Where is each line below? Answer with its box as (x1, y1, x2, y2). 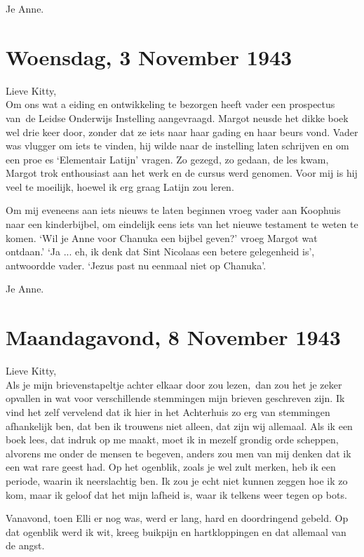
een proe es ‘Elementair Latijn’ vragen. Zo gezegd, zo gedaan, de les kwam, (6, 152, 329, 166)
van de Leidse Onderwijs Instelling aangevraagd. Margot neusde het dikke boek (6, 110, 349, 125)
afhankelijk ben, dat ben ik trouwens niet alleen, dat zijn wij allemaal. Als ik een (6, 418, 353, 433)
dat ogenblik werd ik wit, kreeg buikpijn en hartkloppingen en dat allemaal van (6, 524, 346, 539)
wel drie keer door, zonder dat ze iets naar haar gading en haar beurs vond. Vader (6, 124, 358, 139)
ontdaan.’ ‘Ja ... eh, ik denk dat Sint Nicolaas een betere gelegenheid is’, (6, 244, 315, 259)
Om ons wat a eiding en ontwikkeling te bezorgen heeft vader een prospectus (6, 97, 335, 112)
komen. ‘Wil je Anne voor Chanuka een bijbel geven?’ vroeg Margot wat (6, 230, 318, 245)
